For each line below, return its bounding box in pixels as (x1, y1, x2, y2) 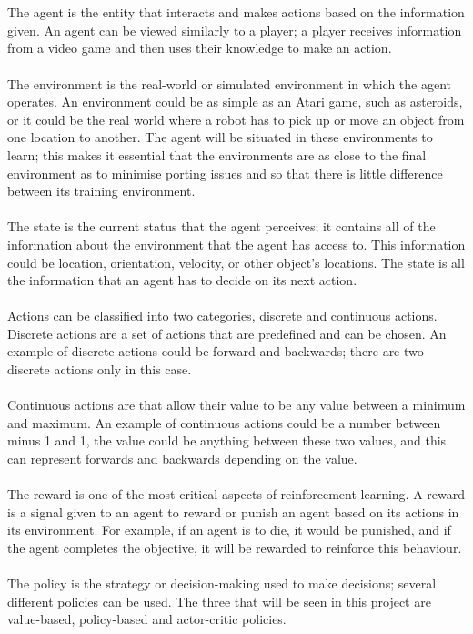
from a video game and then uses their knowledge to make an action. (7, 38, 392, 57)
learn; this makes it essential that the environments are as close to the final (7, 145, 427, 164)
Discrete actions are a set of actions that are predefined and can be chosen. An (7, 323, 447, 343)
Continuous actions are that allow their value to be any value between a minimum (7, 395, 466, 414)
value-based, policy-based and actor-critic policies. (7, 609, 287, 629)
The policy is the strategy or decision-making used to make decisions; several (7, 574, 437, 593)
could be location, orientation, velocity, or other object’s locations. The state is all (7, 252, 465, 271)
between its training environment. (7, 181, 196, 200)
